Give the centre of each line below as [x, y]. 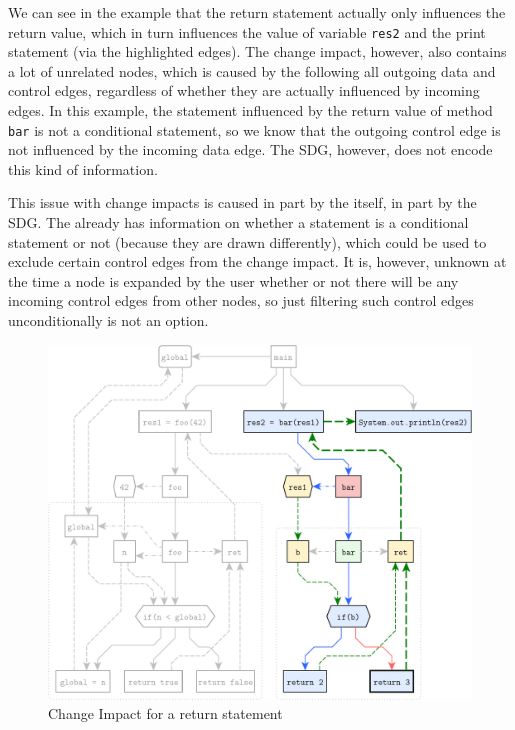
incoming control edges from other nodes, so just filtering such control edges [241, 300]
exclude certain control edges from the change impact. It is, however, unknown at [257, 261]
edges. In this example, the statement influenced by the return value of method [250, 110]
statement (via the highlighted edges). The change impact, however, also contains [257, 51]
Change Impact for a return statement [165, 713]
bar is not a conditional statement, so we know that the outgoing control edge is [254, 129]
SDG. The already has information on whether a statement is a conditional [238, 222]
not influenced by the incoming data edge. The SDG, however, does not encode [250, 149]
